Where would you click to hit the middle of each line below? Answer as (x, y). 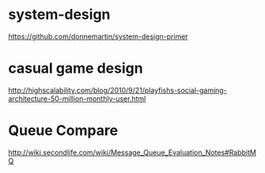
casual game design (76, 68)
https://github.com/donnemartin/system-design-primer (98, 36)
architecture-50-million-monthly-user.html (77, 98)
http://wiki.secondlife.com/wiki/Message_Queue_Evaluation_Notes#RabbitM (132, 152)
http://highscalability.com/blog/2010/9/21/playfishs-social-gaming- (117, 90)
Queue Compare (63, 131)
